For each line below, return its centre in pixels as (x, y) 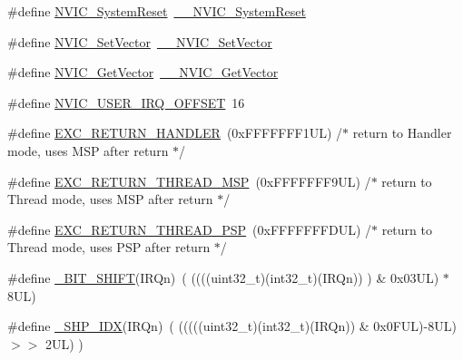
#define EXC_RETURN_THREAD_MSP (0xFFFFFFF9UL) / (189, 181)
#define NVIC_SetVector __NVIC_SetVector (140, 41)
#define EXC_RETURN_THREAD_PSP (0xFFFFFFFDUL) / (189, 229)
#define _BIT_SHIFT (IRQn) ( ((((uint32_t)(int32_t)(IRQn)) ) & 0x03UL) (223, 277)
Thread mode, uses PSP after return (109, 247)
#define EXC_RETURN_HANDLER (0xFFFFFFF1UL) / (175, 133)
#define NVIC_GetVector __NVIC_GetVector (143, 72)
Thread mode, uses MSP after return (110, 199)
